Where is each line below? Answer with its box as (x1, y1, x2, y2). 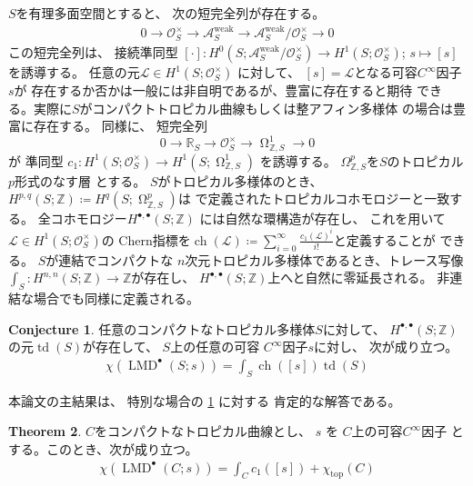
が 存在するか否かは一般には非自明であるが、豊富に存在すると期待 (14, 81, 413, 100)
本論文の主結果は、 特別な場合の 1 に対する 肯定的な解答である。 (8, 391, 401, 410)
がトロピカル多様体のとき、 (157, 171, 323, 190)
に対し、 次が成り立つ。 (314, 337, 458, 356)
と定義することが (333, 230, 436, 249)
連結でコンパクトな (58, 250, 174, 269)
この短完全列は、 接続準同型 (8, 43, 178, 62)
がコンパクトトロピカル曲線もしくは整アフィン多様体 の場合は (79, 98, 453, 117)
